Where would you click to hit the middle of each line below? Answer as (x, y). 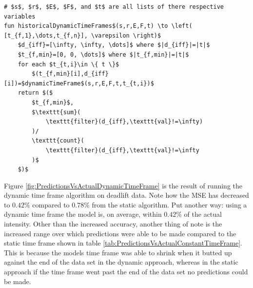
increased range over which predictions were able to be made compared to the (120, 233)
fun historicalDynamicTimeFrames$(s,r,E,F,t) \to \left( (98, 26)
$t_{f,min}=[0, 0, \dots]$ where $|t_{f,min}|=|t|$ (103, 54)
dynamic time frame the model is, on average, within (83, 214)
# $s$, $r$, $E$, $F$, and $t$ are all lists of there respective (114, 7)
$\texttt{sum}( (56, 112)
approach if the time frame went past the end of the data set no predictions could (126, 272)
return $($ (35, 93)
